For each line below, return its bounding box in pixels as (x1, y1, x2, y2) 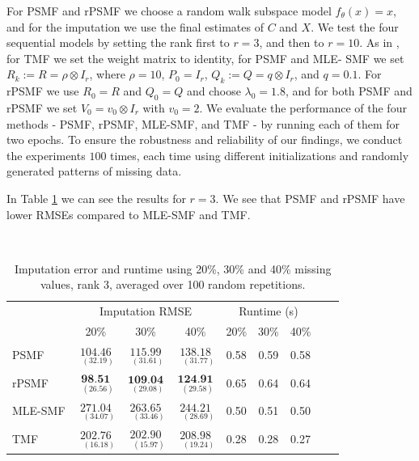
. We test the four (311, 18, 399, 35)
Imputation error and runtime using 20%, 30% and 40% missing (14, 260, 332, 277)
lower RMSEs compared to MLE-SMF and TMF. (6, 205, 251, 222)
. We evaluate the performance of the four (199, 99, 407, 116)
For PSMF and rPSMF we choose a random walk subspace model (6, 2, 332, 19)
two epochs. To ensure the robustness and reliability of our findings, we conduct (6, 131, 403, 148)
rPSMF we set (6, 99, 78, 116)
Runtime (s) (239, 302, 298, 319)
